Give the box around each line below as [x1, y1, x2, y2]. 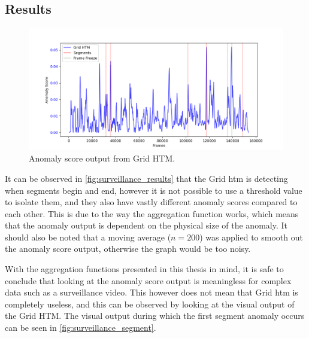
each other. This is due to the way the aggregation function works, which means [5, 207, 299, 220]
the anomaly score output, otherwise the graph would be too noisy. [5, 242, 251, 255]
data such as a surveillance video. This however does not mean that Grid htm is [5, 286, 298, 299]
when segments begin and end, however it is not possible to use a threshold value [5, 184, 302, 196]
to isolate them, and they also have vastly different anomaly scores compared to [5, 196, 298, 208]
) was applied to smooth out [199, 230, 303, 243]
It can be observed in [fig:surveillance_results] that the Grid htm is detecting [5, 172, 288, 184]
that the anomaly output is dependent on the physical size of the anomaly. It [5, 219, 287, 232]
